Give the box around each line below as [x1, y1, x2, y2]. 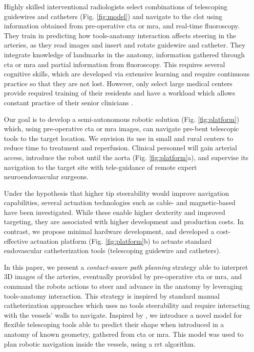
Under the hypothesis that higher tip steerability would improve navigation [4, 188, 229, 198]
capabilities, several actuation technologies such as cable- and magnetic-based [4, 197, 236, 208]
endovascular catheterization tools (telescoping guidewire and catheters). [4, 245, 221, 256]
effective [4, 235, 28, 246]
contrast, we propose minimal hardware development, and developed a [4, 226, 214, 236]
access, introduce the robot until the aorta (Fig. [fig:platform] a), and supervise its [4, 152, 249, 162]
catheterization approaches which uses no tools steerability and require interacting [4, 300, 250, 310]
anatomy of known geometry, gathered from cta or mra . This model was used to [4, 329, 244, 339]
